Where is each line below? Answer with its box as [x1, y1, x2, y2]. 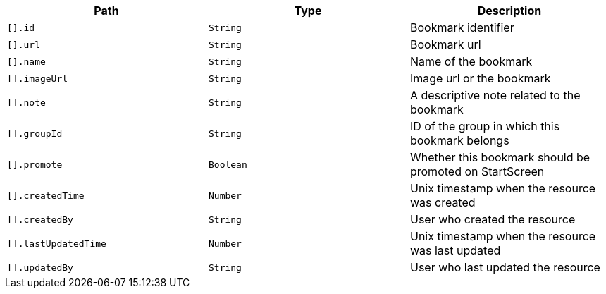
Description [477, 4, 542, 18]
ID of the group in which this [409, 119, 560, 133]
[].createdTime [7, 190, 85, 201]
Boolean [208, 159, 247, 170]
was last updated [409, 243, 501, 257]
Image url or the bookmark [409, 71, 551, 85]
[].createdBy [7, 214, 73, 225]
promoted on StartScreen [409, 164, 545, 178]
